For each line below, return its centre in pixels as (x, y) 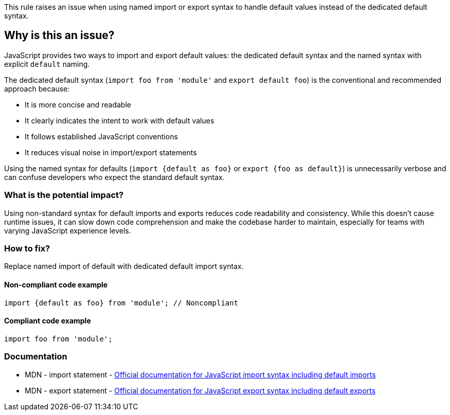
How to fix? (27, 248)
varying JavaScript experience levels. (68, 230)
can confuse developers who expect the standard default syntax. (114, 177)
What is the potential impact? (64, 195)
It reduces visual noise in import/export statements (111, 152)
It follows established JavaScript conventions (101, 136)
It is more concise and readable (78, 104)
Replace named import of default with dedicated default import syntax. (124, 266)
